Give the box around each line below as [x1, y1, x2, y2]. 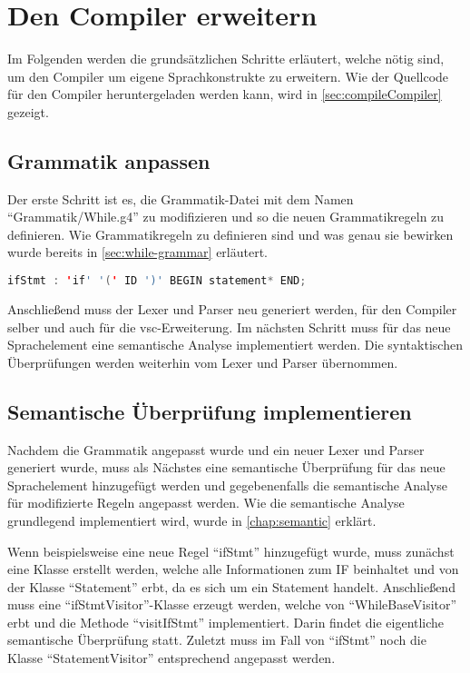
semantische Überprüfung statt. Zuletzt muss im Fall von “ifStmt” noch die [7, 630, 426, 649]
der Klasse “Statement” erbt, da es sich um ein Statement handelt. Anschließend [7, 577, 455, 596]
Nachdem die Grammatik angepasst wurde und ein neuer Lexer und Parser [7, 440, 425, 459]
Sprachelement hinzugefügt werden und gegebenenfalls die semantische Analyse [7, 475, 447, 494]
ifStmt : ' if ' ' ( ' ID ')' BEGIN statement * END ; [7, 274, 307, 288]
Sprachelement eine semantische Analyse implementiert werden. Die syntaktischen [7, 335, 463, 354]
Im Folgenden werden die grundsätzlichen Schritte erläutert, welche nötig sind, [7, 49, 445, 68]
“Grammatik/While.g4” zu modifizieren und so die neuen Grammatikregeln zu [7, 207, 445, 226]
